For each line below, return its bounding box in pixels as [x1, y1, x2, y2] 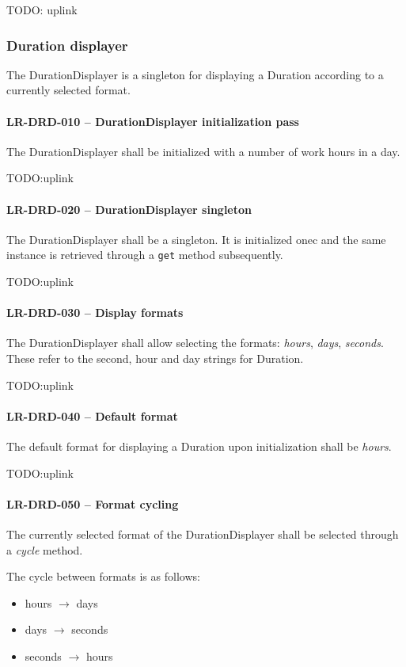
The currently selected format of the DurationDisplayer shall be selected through [6, 525, 399, 542]
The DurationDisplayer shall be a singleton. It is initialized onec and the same [6, 231, 386, 247]
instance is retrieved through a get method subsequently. [6, 246, 283, 263]
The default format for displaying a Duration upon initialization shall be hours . [6, 438, 392, 454]
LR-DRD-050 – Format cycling [6, 495, 179, 512]
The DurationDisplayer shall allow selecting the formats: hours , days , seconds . [6, 334, 384, 351]
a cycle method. [6, 541, 83, 558]
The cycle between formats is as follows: [6, 568, 200, 585]
